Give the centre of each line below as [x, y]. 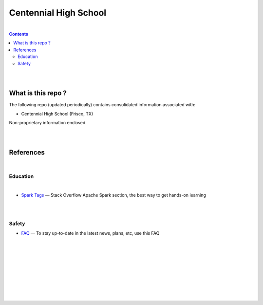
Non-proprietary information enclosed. [48, 122]
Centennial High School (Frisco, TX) [57, 114]
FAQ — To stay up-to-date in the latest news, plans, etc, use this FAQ [90, 233]
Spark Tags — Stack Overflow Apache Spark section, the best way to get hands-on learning [114, 195]
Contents [19, 34]
